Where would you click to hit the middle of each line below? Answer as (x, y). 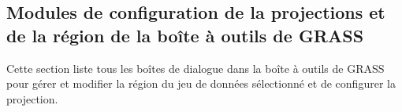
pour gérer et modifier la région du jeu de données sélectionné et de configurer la (201, 83)
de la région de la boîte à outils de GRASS (185, 35)
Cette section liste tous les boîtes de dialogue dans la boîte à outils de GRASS (195, 68)
